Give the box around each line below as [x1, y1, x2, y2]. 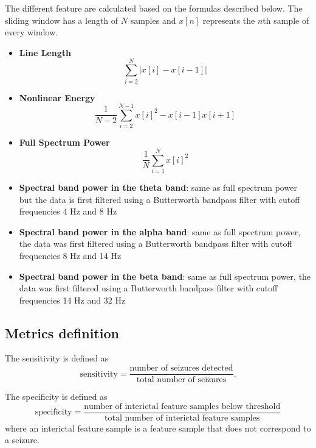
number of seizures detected [129, 364, 233, 373]
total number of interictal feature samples [105, 413, 260, 422]
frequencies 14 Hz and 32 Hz [19, 293, 126, 306]
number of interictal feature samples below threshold [84, 402, 281, 411]
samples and [130, 13, 176, 26]
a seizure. [5, 433, 39, 446]
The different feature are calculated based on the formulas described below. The [5, 2, 303, 14]
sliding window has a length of [5, 13, 118, 26]
